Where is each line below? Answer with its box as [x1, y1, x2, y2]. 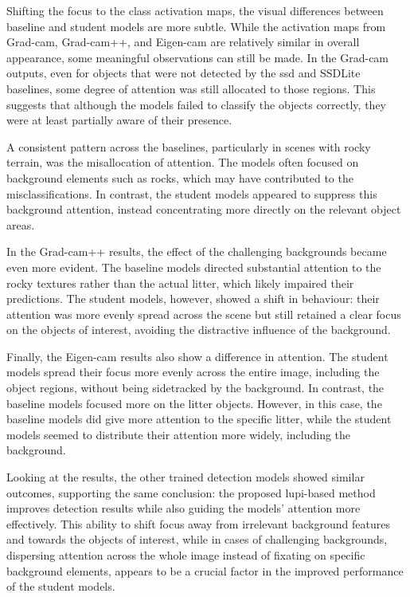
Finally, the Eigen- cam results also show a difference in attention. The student [6, 348, 389, 364]
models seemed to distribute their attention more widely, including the [6, 426, 351, 442]
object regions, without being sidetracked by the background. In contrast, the [6, 379, 385, 396]
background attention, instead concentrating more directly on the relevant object [6, 201, 401, 218]
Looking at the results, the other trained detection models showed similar [6, 469, 365, 485]
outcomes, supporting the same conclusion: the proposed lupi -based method [6, 484, 376, 501]
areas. [6, 216, 35, 233]
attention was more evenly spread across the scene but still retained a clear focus [6, 305, 401, 322]
